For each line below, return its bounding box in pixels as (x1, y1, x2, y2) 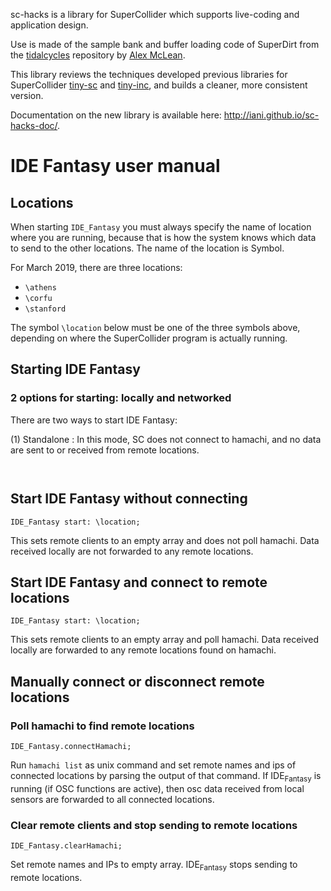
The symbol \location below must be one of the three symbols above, (10, 322, 301, 333)
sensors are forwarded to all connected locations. (10, 793, 215, 805)
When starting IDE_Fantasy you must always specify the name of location (10, 221, 312, 233)
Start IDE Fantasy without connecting (10, 490, 248, 508)
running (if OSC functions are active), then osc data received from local (10, 782, 305, 794)
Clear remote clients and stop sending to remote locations (10, 818, 298, 832)
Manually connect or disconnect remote (10, 673, 265, 690)
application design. (10, 19, 89, 31)
